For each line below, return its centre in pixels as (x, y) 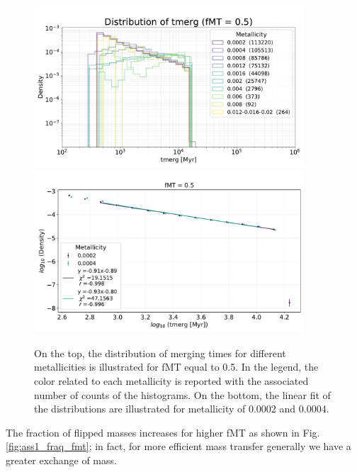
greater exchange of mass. (61, 460)
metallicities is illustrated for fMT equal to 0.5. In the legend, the (176, 367)
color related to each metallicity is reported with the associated (171, 380)
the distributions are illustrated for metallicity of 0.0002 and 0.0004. (182, 409)
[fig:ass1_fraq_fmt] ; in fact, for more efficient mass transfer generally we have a (178, 446)
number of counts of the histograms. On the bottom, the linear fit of (182, 394)
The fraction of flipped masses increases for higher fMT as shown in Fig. (163, 432)
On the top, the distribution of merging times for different (160, 353)
